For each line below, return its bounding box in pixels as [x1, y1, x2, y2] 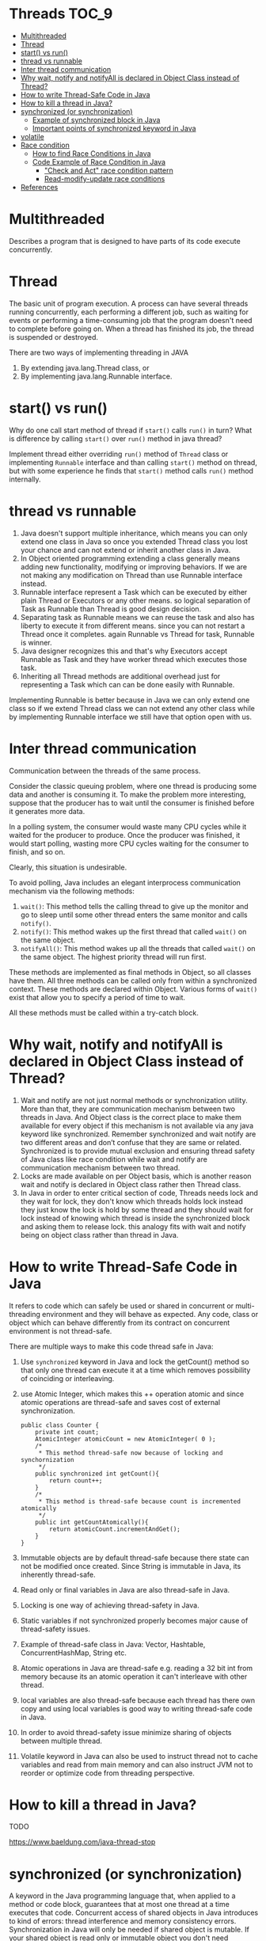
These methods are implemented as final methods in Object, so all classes [9, 967, 252, 976]
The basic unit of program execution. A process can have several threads [9, 299, 249, 308]
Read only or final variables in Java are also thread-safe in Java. [20, 1585, 230, 1594]
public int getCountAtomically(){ [35, 1518, 149, 1526]
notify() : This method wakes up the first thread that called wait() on [20, 927, 247, 936]
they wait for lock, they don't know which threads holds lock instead [20, 1197, 244, 1206]
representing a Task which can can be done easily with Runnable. [20, 679, 235, 689]
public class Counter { [20, 1421, 100, 1429]
